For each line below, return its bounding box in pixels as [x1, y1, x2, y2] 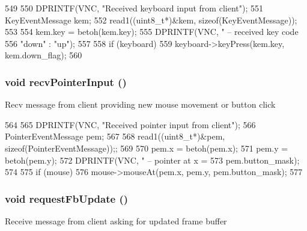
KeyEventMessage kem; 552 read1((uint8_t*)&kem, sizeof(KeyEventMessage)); [5, 13, 297, 26]
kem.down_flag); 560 [5, 49, 82, 61]
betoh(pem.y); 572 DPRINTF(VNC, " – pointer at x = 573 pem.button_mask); [5, 153, 300, 166]
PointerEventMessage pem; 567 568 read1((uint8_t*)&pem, [5, 130, 225, 143]
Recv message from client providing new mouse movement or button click [5, 98, 276, 111]
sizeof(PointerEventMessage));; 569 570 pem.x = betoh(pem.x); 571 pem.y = [5, 141, 288, 154]
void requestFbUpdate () [5, 191, 129, 206]
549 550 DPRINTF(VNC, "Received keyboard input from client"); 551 [5, 2, 263, 14]
